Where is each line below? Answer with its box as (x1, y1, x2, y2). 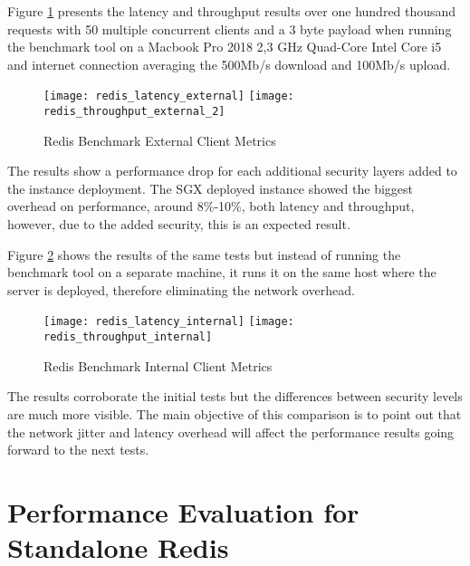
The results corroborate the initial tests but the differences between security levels (7, 387, 463, 406)
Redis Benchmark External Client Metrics (43, 130, 276, 149)
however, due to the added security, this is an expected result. (7, 215, 350, 234)
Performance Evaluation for (7, 493, 360, 530)
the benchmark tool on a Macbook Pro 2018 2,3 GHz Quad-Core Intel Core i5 (7, 37, 442, 56)
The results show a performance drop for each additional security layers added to (7, 161, 457, 180)
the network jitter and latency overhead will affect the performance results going (7, 422, 455, 441)
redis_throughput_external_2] (43, 105, 225, 119)
